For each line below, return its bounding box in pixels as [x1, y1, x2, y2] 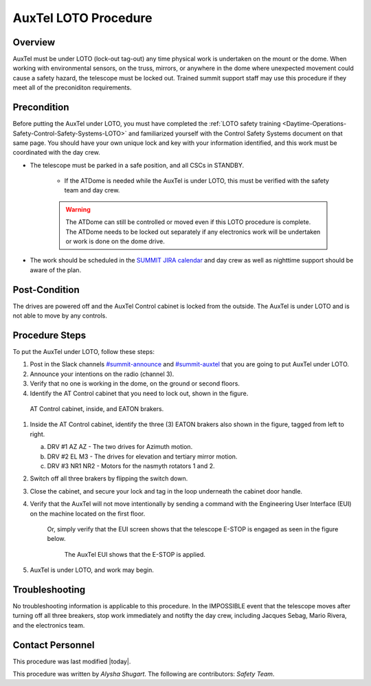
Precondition [12, 102, 69, 113]
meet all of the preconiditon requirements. [12, 83, 132, 92]
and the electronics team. [12, 621, 85, 629]
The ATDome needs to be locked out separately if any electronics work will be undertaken [65, 228, 321, 236]
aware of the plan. [30, 265, 82, 274]
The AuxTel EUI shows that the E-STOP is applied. [64, 550, 206, 558]
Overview [12, 36, 56, 48]
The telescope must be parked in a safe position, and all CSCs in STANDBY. [30, 161, 245, 169]
